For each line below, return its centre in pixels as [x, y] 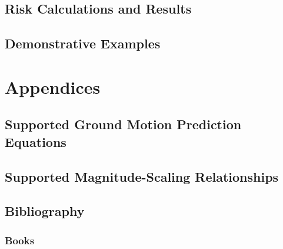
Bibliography [45, 211]
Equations [36, 141]
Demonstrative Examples [83, 43]
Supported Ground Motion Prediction [123, 124]
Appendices [53, 86]
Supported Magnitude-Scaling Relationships [142, 176]
